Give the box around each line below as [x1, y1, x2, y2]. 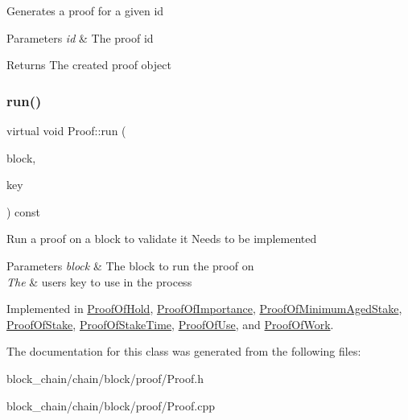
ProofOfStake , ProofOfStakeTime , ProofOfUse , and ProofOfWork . [6, 315, 334, 332]
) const [6, 203, 41, 220]
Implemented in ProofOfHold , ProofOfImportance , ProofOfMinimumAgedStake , [6, 300, 402, 317]
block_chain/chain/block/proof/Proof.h [6, 369, 204, 386]
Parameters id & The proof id [6, 29, 154, 46]
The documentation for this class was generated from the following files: [6, 343, 361, 360]
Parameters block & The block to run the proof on [6, 257, 254, 274]
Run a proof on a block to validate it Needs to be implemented [6, 230, 317, 247]
